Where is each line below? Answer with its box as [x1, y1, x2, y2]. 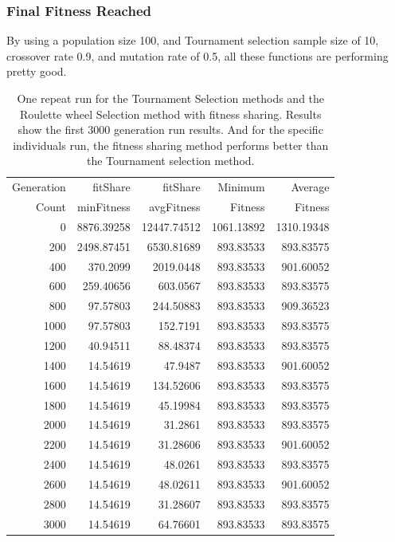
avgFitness [149, 198, 201, 215]
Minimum [217, 179, 265, 195]
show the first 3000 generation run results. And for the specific [18, 121, 323, 138]
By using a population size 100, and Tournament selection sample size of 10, [6, 32, 379, 49]
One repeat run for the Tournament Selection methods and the [17, 90, 325, 106]
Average [291, 179, 330, 195]
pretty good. [6, 63, 67, 80]
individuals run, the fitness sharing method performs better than [13, 136, 329, 153]
